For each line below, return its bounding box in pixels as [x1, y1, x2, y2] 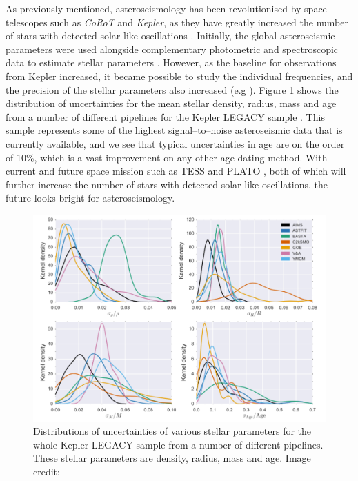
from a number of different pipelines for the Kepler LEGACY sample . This [6, 109, 325, 124]
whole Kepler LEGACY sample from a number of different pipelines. [33, 437, 324, 451]
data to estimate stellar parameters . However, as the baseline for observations [6, 55, 337, 70]
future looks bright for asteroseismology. [6, 190, 175, 205]
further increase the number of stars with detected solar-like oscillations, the [6, 177, 328, 191]
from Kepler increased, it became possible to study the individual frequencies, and [6, 68, 353, 83]
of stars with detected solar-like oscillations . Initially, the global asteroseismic [6, 28, 335, 43]
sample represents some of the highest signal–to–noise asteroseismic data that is [6, 123, 343, 137]
